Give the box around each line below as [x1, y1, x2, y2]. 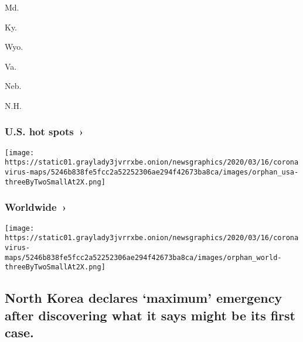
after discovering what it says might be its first [5, 306, 295, 324]
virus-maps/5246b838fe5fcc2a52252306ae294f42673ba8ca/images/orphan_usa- [5, 168, 299, 177]
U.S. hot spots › [5, 124, 84, 139]
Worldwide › [5, 200, 67, 214]
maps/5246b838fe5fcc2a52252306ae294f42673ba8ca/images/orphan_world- [5, 253, 282, 262]
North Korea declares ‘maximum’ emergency [5, 289, 282, 307]
